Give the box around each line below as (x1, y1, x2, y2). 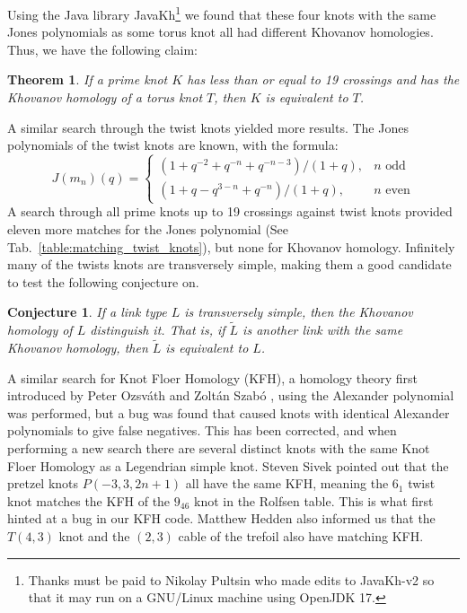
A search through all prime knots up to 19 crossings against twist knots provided (7, 202, 453, 221)
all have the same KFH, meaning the (185, 474, 389, 493)
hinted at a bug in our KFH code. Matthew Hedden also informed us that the (7, 509, 436, 528)
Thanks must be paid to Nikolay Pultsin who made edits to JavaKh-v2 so (28, 570, 435, 589)
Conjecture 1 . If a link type (7, 302, 167, 321)
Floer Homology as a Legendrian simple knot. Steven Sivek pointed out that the (7, 456, 449, 475)
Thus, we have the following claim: (7, 39, 198, 58)
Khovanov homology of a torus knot (7, 88, 203, 107)
